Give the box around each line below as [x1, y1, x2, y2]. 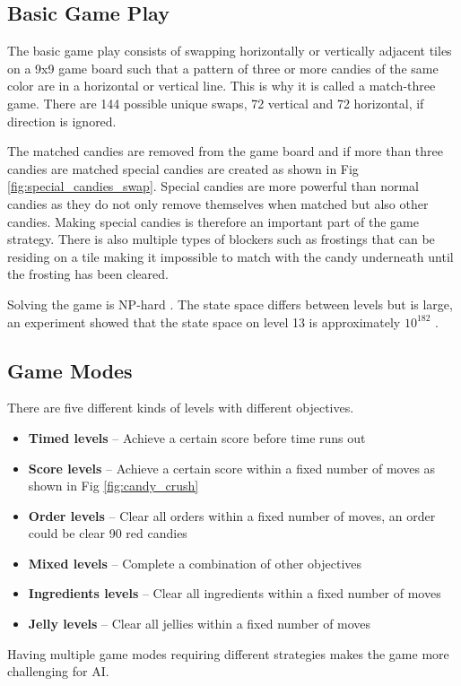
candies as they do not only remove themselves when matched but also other [7, 194, 429, 213]
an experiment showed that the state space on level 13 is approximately [7, 312, 401, 331]
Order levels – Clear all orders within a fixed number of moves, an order [28, 506, 436, 525]
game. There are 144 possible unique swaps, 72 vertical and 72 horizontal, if [7, 93, 424, 112]
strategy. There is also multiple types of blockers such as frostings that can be [7, 230, 435, 248]
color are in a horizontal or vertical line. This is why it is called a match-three [7, 76, 436, 95]
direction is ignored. [7, 111, 117, 130]
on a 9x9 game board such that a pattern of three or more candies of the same [7, 58, 439, 77]
